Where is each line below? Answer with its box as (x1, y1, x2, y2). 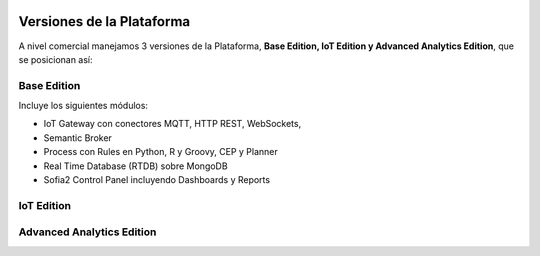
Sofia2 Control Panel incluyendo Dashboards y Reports (43, 174, 270, 185)
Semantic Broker (43, 131, 112, 144)
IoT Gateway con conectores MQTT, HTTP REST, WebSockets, (43, 118, 302, 130)
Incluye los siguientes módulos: (18, 100, 149, 112)
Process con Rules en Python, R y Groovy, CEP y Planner (43, 146, 279, 158)
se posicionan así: (18, 53, 94, 65)
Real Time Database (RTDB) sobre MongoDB (43, 160, 229, 172)
